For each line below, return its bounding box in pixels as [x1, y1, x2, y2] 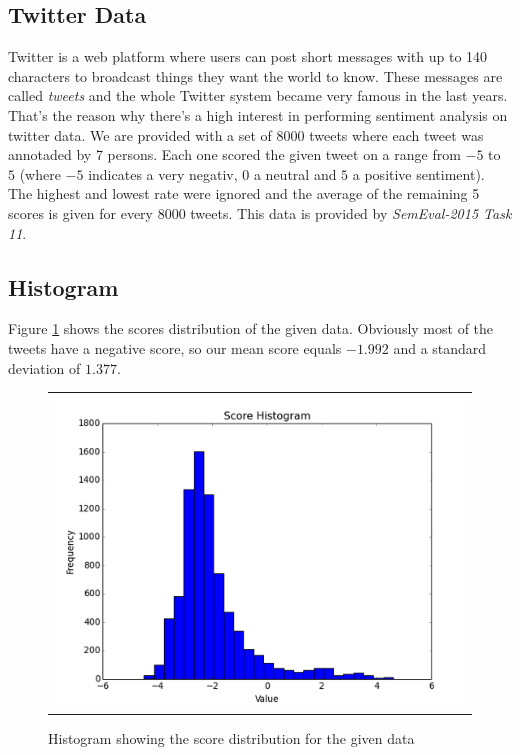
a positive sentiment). [352, 163, 485, 184]
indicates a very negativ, [88, 163, 238, 184]
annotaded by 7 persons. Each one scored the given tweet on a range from [8, 144, 461, 165]
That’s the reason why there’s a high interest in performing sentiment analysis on [8, 104, 508, 125]
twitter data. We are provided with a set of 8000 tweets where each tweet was [8, 124, 484, 145]
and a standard [393, 337, 487, 358]
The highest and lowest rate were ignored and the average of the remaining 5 [8, 183, 480, 204]
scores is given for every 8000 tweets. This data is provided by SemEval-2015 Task [8, 202, 512, 223]
